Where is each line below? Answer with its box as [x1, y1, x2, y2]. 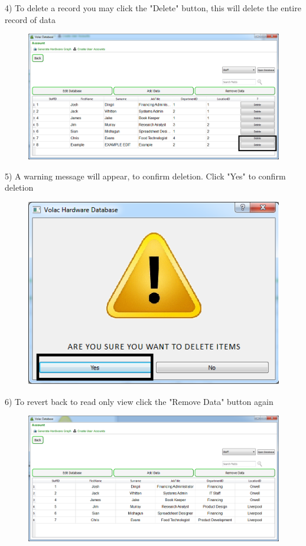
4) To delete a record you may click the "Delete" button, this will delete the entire [5, 2, 301, 14]
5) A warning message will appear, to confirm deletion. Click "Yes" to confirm [5, 169, 286, 182]
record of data [5, 13, 56, 25]
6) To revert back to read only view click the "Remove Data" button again [5, 395, 274, 407]
